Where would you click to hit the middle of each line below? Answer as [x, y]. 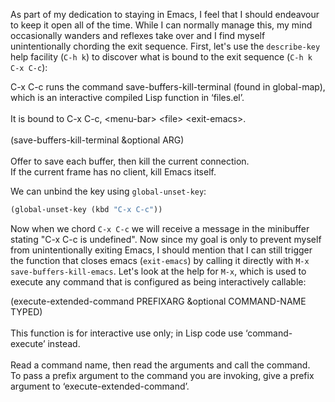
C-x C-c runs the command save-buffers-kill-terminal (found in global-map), [168, 87]
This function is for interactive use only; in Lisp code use [127, 333]
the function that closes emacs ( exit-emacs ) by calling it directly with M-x [160, 260]
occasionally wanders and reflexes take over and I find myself [138, 35]
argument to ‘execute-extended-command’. [100, 386]
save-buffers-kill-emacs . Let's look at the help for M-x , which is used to [158, 271]
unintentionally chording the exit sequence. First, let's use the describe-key [165, 46]
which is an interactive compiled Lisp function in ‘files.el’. [127, 97]
